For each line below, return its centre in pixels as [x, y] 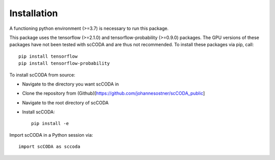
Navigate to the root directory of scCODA [65, 103]
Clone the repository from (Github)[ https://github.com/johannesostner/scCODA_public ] [114, 93]
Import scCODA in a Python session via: [51, 135]
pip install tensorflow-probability [64, 64]
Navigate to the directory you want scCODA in [71, 84]
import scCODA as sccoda [49, 147]
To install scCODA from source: [43, 75]
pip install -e [50, 124]
